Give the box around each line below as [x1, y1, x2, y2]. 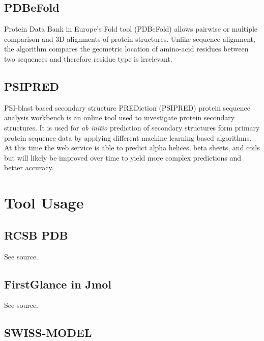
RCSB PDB [4, 227, 68, 243]
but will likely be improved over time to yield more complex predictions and [4, 152, 242, 163]
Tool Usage [4, 192, 84, 213]
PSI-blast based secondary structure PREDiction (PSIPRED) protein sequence [4, 102, 250, 113]
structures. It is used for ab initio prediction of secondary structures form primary [4, 122, 260, 133]
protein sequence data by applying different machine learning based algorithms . [4, 132, 252, 143]
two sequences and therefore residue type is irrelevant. [4, 53, 172, 64]
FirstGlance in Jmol [4, 276, 111, 292]
